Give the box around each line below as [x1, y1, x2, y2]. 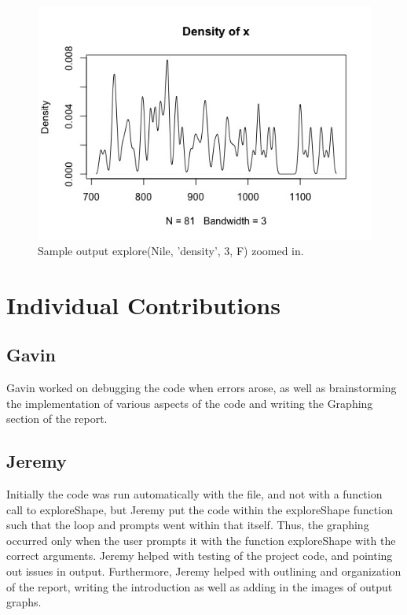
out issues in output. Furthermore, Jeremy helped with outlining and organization [6, 563, 401, 580]
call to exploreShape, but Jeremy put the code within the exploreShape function [6, 501, 393, 517]
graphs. [6, 594, 42, 610]
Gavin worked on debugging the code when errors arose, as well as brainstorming [6, 380, 397, 396]
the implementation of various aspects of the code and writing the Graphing [6, 395, 373, 411]
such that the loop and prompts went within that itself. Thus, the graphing [6, 517, 369, 533]
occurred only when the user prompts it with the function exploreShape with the [6, 532, 396, 548]
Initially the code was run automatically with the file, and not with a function [6, 486, 383, 502]
